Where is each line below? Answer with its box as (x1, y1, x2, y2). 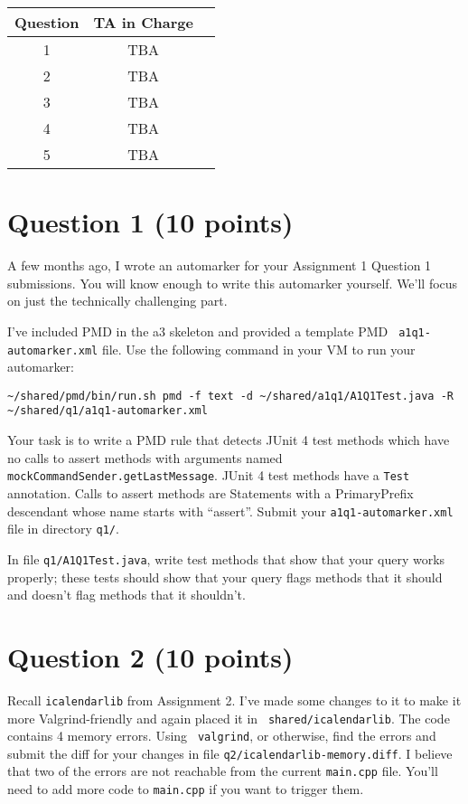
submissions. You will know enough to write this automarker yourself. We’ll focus (7, 273, 458, 292)
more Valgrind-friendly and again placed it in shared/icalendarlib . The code (7, 708, 450, 727)
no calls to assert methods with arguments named (7, 448, 283, 467)
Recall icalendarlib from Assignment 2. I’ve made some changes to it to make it (7, 690, 462, 709)
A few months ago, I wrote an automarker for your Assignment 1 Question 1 (7, 256, 432, 275)
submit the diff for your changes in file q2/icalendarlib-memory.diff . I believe (7, 743, 453, 762)
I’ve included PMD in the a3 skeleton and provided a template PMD (7, 321, 388, 340)
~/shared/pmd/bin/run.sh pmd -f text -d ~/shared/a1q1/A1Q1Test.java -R (7, 389, 454, 402)
